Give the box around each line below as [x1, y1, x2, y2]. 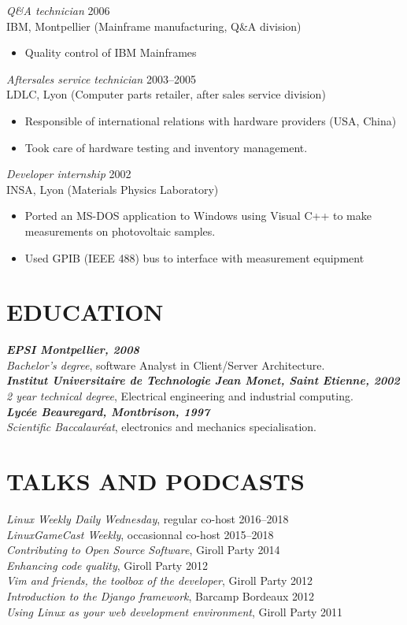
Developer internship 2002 [6, 166, 131, 182]
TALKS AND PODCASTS [6, 465, 305, 497]
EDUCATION [6, 296, 164, 328]
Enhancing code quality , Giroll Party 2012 [6, 556, 208, 573]
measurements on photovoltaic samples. [24, 222, 216, 239]
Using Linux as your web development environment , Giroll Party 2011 [6, 603, 343, 619]
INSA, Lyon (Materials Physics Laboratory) [6, 180, 219, 197]
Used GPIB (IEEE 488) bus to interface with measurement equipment [24, 249, 364, 266]
